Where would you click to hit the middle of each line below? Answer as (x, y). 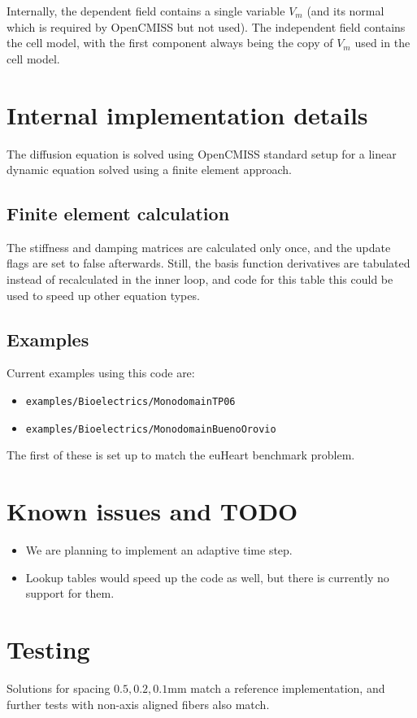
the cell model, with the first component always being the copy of (170, 43)
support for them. (70, 593)
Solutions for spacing (59, 688)
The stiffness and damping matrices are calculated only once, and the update (199, 247)
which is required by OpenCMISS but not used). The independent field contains (206, 26)
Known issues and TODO (152, 511)
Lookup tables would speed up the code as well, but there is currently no (207, 577)
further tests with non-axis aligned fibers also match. (138, 704)
